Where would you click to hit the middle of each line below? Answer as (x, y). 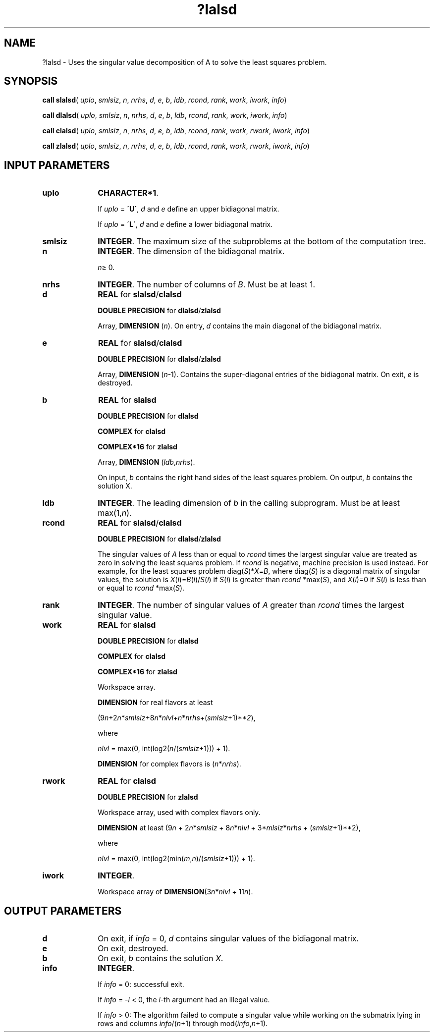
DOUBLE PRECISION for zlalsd (148, 797)
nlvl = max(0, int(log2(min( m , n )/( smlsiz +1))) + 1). (176, 859)
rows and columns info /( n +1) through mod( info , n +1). (183, 1024)
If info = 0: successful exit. (141, 984)
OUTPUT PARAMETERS (63, 911)
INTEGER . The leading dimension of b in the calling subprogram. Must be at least (249, 503)
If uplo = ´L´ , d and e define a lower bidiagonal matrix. (185, 224)
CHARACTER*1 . (128, 193)
